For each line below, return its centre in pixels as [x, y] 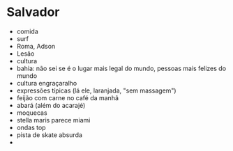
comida [28, 31]
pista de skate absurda [50, 135]
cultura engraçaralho [47, 83]
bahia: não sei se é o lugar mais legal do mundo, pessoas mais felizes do [121, 68]
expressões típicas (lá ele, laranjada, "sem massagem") [96, 90]
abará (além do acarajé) [51, 105]
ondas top [31, 127]
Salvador [33, 12]
